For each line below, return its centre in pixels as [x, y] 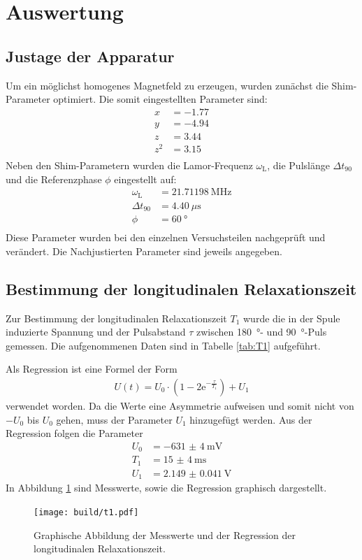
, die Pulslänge [298, 165]
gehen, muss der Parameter [114, 419]
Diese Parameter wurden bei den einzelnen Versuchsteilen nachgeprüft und [166, 237]
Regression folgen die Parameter [74, 433]
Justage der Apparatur [90, 56]
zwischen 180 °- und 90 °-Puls [262, 332]
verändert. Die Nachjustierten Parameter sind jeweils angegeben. [144, 251]
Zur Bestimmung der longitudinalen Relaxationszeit [116, 318]
